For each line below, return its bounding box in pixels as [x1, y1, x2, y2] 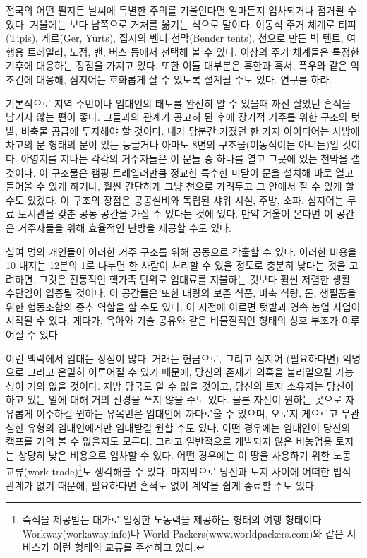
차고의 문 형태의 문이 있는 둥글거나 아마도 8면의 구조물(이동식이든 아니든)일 [6, 137, 339, 152]
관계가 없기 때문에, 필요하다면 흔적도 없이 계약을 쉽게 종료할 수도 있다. [6, 477, 317, 492]
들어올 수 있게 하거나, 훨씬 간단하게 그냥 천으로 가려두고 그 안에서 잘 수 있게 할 [6, 179, 355, 194]
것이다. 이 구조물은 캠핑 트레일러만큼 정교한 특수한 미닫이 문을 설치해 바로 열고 [6, 165, 354, 179]
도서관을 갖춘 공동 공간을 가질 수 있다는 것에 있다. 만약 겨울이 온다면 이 [18, 206, 333, 221]
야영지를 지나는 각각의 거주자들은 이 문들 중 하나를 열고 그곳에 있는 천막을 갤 [20, 150, 361, 165]
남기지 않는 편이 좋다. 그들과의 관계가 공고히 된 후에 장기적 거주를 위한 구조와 [6, 109, 348, 124]
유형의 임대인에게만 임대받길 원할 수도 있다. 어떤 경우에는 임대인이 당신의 [27, 420, 351, 434]
